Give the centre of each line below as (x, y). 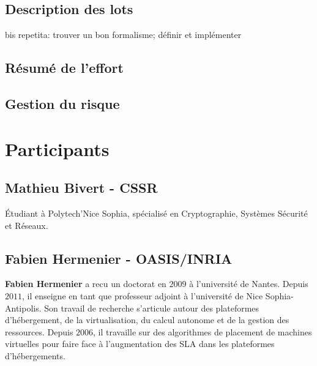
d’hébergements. (35, 355)
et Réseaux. (27, 225)
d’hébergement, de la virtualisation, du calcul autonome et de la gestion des (147, 320)
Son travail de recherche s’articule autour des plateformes (152, 308)
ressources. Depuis (39, 331)
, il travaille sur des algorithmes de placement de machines (203, 331)
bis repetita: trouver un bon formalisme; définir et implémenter (123, 35)
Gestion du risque (62, 103)
